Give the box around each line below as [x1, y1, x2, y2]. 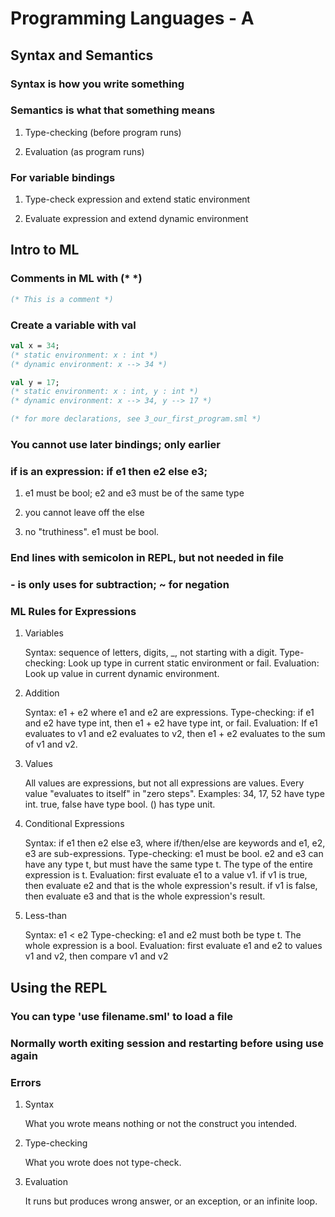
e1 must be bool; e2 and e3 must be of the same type [24, 487, 245, 499]
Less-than [24, 910, 68, 922]
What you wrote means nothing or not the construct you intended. [24, 1117, 298, 1129]
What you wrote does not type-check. [24, 1156, 182, 1168]
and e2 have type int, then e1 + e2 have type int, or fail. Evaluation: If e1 [24, 717, 318, 729]
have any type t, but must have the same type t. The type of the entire [24, 858, 313, 871]
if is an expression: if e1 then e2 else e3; [10, 464, 208, 478]
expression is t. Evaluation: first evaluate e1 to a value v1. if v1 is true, [24, 869, 308, 881]
